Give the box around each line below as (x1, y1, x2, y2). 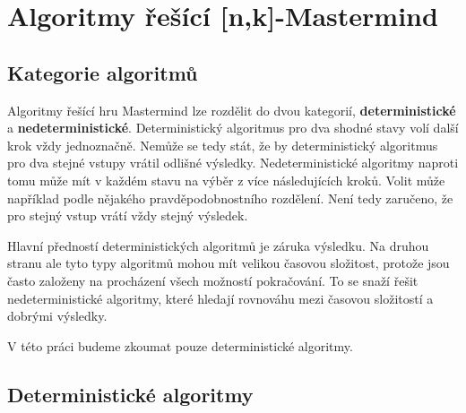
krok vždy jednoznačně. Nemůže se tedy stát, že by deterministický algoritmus (7, 135, 438, 154)
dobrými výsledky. (7, 306, 108, 325)
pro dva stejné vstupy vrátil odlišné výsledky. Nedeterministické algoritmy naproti (7, 153, 459, 172)
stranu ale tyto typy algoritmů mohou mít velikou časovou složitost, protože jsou (7, 254, 450, 272)
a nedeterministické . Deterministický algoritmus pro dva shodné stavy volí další (7, 118, 459, 137)
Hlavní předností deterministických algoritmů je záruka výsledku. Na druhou (7, 236, 429, 254)
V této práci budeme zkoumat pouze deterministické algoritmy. (7, 336, 353, 355)
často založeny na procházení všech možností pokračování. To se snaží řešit (7, 271, 419, 289)
